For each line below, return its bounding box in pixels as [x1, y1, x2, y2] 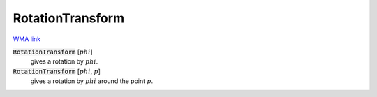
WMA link [13, 35, 41, 43]
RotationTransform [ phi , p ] [13, 67, 101, 75]
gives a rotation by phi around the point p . [30, 77, 154, 85]
